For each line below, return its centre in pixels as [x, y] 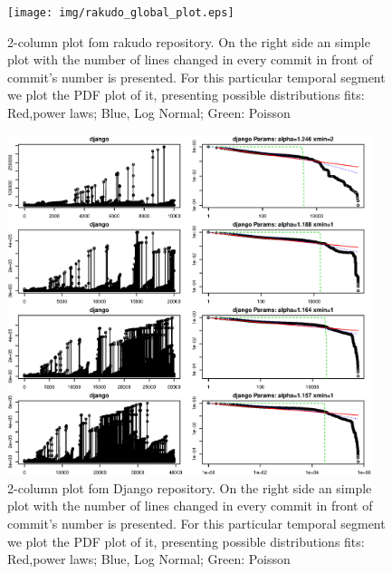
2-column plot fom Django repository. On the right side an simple [190, 487]
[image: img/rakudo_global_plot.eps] [121, 13]
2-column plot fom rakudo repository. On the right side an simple [189, 41]
